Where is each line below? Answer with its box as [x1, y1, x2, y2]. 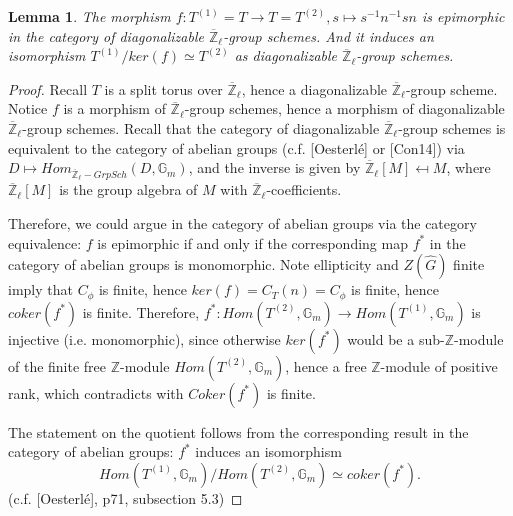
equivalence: [8, 232, 82, 253]
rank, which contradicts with [8, 382, 184, 403]
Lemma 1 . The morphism [8, 6, 171, 26]
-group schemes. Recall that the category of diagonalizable [22, 117, 380, 138]
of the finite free [8, 355, 107, 376]
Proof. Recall [8, 78, 88, 99]
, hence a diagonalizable [241, 78, 388, 99]
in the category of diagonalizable [8, 25, 204, 46]
